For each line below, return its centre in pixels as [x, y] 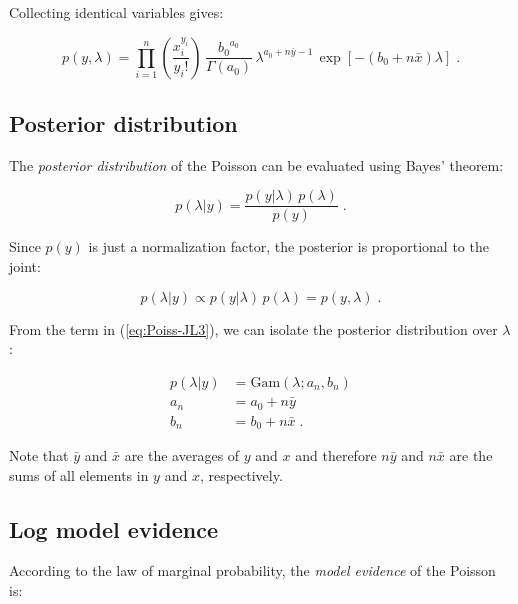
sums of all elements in [79, 474]
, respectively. [241, 474]
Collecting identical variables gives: [116, 12]
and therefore [336, 455]
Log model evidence [114, 528]
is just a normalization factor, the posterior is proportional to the [288, 246]
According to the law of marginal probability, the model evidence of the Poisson [252, 570]
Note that [39, 455]
